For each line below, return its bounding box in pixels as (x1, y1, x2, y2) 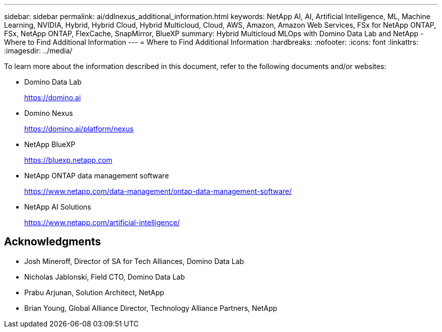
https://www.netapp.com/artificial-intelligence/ (24, 218, 180, 227)
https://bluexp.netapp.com (24, 156, 113, 164)
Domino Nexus (24, 109, 73, 117)
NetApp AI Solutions (24, 203, 91, 211)
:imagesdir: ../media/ (4, 46, 73, 55)
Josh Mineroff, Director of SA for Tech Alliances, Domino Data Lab (24, 256, 244, 265)
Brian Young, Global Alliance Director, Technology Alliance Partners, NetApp (24, 303, 278, 312)
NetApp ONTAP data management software (24, 171, 169, 180)
